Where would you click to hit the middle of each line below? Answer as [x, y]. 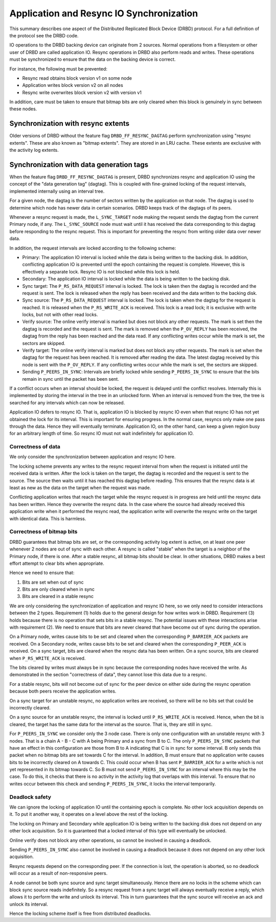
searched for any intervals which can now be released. [67, 402]
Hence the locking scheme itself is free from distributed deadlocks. [80, 914]
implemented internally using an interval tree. [57, 191]
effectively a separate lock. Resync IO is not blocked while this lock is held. [101, 271]
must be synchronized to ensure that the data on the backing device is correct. [93, 59]
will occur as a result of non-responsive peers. [59, 873]
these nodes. [23, 109]
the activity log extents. [34, 150]
